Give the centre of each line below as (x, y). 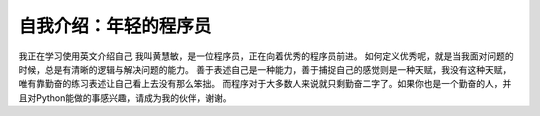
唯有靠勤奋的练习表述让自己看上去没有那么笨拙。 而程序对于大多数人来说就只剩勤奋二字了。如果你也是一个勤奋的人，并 (265, 84)
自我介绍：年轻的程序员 (115, 26)
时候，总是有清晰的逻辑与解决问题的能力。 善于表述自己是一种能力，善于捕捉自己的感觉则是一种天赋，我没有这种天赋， (265, 69)
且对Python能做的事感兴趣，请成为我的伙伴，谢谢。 (125, 97)
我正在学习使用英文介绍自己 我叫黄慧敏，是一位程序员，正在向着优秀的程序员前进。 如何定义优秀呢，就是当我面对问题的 (266, 56)
